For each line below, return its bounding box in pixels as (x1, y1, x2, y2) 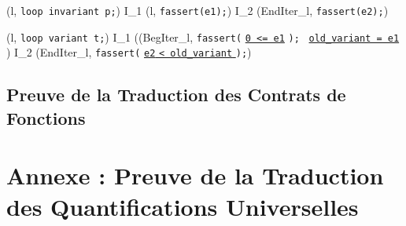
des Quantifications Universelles (6, 190, 359, 222)
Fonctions (6, 105, 86, 129)
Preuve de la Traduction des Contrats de (6, 82, 346, 107)
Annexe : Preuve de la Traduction (6, 159, 384, 191)
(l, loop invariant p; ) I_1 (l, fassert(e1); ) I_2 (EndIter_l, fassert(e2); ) (6, 2, 389, 18)
